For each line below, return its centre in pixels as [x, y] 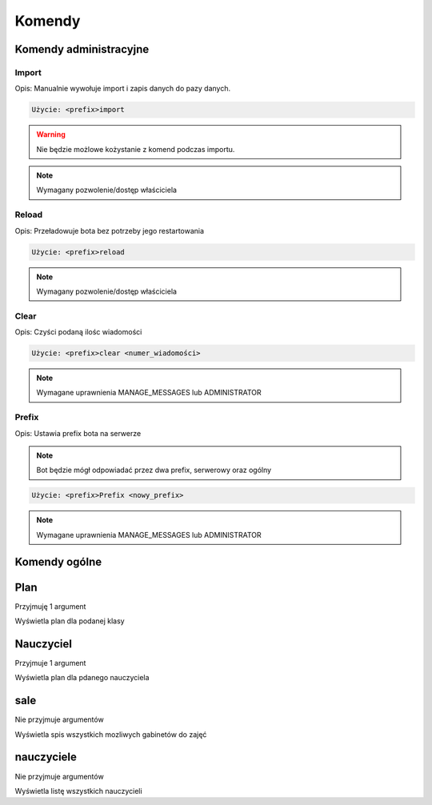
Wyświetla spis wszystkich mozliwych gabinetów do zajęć [111, 734]
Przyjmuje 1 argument [50, 663]
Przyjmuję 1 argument [50, 606]
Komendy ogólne [58, 561]
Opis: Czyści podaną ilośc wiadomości [78, 332]
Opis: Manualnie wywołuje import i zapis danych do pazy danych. [123, 89]
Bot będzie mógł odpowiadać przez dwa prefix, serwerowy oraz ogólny [154, 470]
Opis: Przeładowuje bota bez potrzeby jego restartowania [109, 230]
